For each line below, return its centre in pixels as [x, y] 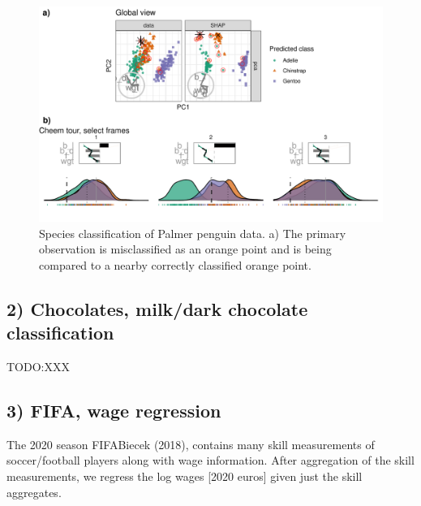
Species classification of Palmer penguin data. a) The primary [193, 233]
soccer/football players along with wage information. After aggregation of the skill [210, 460]
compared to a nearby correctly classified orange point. [175, 264]
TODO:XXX [38, 366]
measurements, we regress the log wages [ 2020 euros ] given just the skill [185, 476]
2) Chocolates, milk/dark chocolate [157, 308]
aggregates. [34, 492]
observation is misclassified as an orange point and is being [185, 249]
